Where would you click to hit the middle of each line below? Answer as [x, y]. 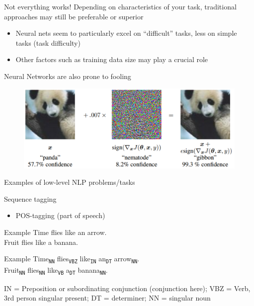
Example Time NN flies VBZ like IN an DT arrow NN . [72, 259]
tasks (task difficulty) [48, 42]
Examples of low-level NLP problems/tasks [70, 182]
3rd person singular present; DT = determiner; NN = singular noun [107, 298]
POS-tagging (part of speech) [60, 215]
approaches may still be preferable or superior [74, 16]
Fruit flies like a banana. [41, 242]
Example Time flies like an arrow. [55, 232]
